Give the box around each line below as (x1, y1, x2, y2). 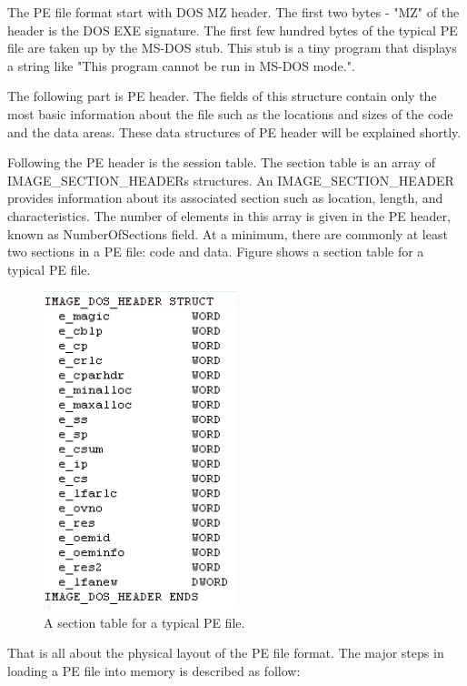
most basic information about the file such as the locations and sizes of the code (7, 104, 453, 123)
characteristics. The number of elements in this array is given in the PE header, (7, 206, 451, 225)
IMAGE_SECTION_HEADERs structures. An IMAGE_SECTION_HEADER (7, 170, 454, 189)
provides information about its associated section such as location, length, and (7, 188, 443, 207)
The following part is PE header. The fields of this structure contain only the (7, 86, 437, 106)
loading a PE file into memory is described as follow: (7, 661, 301, 681)
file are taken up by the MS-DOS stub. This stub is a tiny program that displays (7, 38, 457, 57)
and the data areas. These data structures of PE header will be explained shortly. (7, 122, 462, 141)
